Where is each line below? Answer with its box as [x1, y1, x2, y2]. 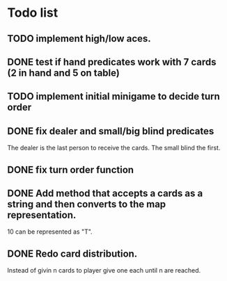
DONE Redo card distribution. [7, 248, 138, 259]
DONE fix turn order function [7, 163, 134, 175]
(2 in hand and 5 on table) [7, 67, 120, 79]
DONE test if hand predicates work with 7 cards [7, 56, 217, 67]
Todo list [7, 5, 58, 21]
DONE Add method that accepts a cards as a [7, 187, 203, 199]
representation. [7, 209, 77, 220]
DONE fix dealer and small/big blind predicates [7, 125, 214, 137]
